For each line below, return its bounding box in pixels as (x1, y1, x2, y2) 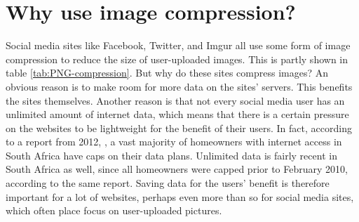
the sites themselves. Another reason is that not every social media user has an (6, 93, 345, 107)
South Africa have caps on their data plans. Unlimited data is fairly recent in (6, 148, 337, 162)
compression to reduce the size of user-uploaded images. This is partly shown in (6, 51, 348, 66)
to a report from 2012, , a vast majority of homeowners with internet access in (6, 134, 342, 149)
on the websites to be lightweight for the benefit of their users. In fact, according (6, 120, 352, 135)
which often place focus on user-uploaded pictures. (6, 203, 222, 218)
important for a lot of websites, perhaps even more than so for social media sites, (6, 189, 354, 204)
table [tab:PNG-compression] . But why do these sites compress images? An (6, 65, 329, 80)
